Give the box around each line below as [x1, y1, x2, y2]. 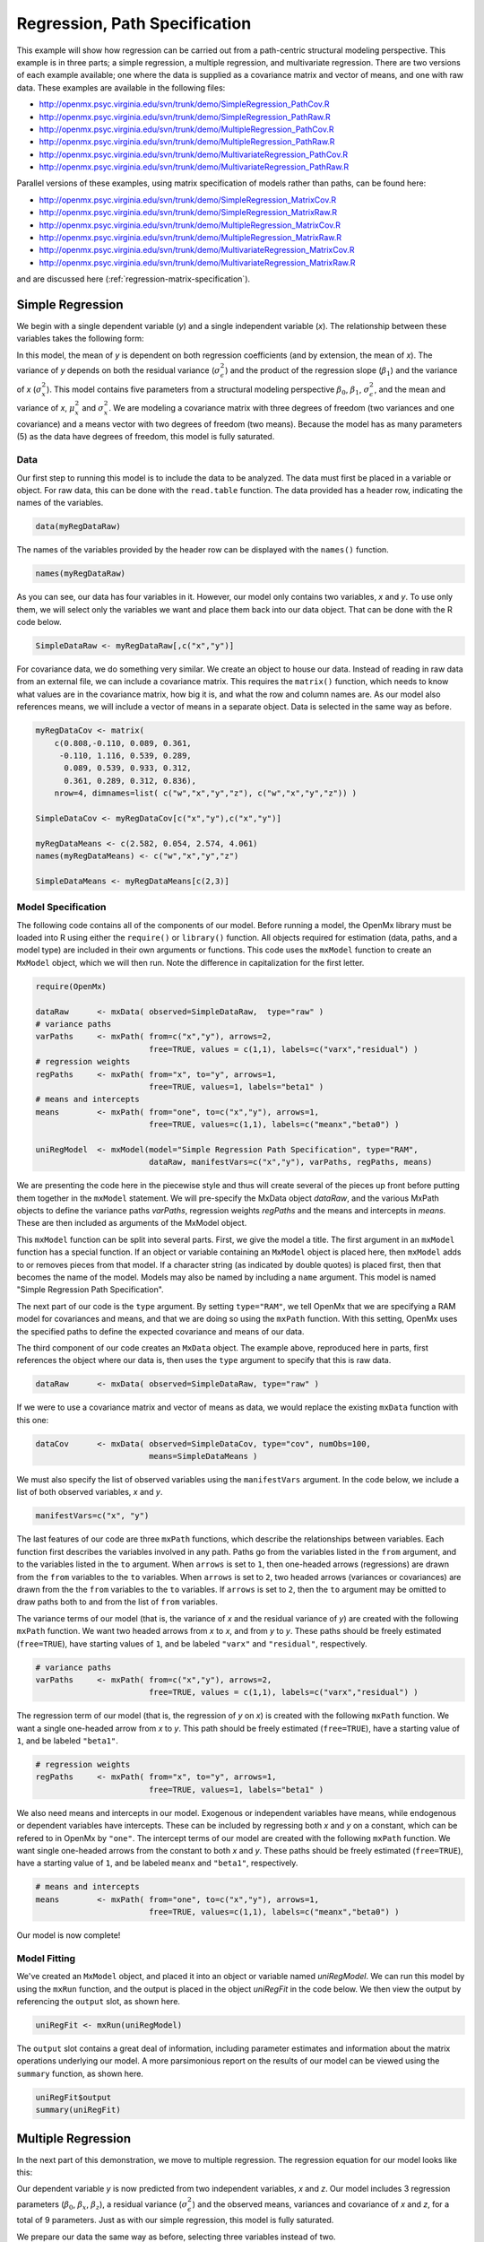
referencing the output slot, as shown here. [16, 1996, 181, 2007]
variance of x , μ [16, 403, 75, 413]
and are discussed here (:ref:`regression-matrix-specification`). [16, 274, 251, 284]
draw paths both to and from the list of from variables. [16, 1596, 219, 1607]
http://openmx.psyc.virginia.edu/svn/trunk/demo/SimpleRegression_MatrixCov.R [39, 194, 336, 205]
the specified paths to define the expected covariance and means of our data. [16, 1325, 305, 1336]
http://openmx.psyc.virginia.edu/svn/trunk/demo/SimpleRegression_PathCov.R [39, 99, 331, 109]
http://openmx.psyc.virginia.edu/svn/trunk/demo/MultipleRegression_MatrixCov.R [39, 220, 341, 230]
